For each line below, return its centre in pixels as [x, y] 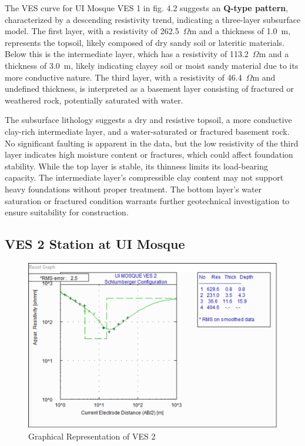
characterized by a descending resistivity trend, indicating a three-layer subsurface [153, 19]
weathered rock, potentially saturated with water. [94, 100]
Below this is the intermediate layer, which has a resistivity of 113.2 [127, 54]
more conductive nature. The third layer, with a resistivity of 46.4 [123, 77]
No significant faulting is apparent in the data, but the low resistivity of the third [152, 143]
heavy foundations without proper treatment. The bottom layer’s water [133, 189]
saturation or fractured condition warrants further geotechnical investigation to [147, 200]
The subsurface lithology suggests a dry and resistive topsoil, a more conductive [148, 120]
